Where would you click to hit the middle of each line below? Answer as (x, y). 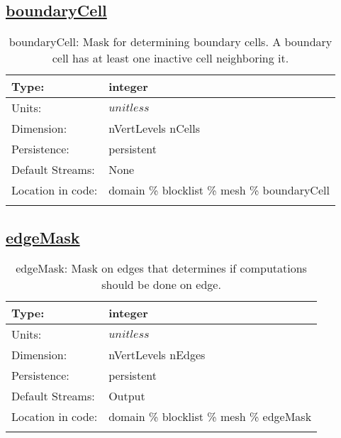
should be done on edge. (161, 285)
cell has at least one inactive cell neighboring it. (170, 58)
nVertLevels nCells (155, 128)
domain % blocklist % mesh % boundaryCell (219, 190)
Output (127, 396)
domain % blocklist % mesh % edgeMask (210, 417)
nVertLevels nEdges (157, 355)
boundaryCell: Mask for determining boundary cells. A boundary (170, 42)
